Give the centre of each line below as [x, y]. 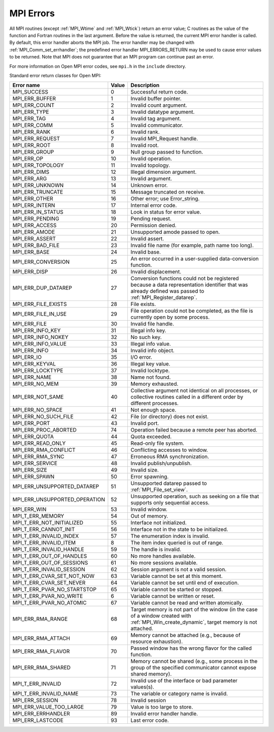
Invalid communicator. [157, 126]
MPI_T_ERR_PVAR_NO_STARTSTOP [54, 590]
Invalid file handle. [152, 324]
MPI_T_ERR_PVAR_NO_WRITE [48, 596]
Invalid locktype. [150, 371]
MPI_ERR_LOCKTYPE [38, 371]
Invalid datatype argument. [163, 112]
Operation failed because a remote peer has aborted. [194, 430]
